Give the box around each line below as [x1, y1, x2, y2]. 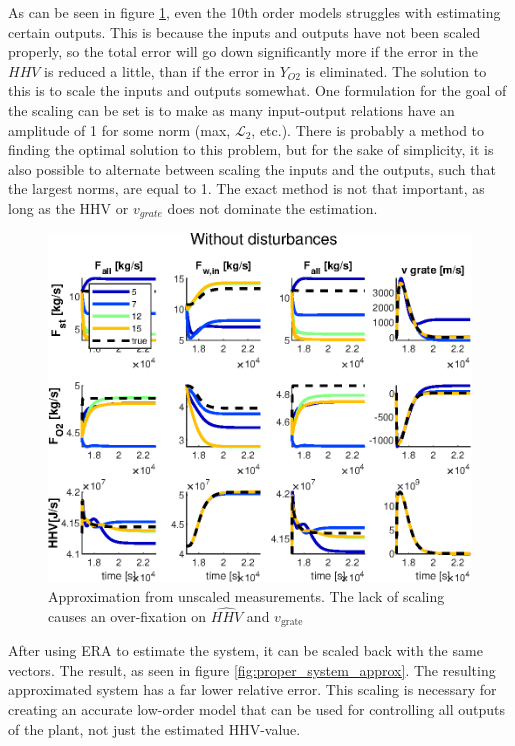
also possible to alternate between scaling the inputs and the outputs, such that [8, 158, 496, 179]
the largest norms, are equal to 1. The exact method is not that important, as [8, 178, 485, 199]
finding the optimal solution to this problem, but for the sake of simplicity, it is [8, 139, 494, 160]
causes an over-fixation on [48, 605, 207, 626]
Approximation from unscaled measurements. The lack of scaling [48, 585, 445, 606]
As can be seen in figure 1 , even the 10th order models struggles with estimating [8, 2, 501, 22]
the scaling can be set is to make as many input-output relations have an [8, 99, 455, 120]
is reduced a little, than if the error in [44, 60, 275, 81]
